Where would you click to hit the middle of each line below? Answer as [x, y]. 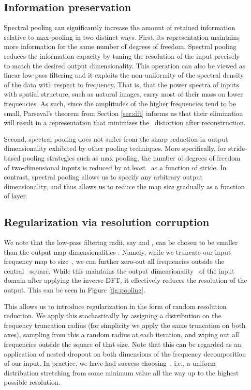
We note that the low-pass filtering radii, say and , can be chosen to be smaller [121, 242]
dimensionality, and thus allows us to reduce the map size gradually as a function [124, 186]
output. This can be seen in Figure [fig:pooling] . [75, 290]
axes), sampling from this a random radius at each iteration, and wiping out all [122, 334]
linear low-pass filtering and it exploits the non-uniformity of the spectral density [124, 75]
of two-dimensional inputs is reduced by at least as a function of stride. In [115, 167]
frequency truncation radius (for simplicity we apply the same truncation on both [125, 325]
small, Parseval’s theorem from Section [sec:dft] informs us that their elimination [124, 113]
